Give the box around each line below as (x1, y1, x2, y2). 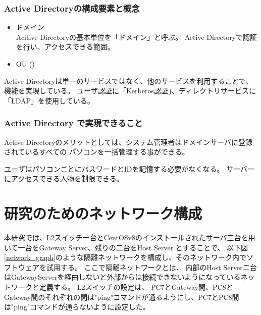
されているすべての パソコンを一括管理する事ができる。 (4, 146, 189, 157)
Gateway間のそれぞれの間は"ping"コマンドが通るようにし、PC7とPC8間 (4, 291, 239, 302)
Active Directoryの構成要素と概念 (4, 2, 140, 14)
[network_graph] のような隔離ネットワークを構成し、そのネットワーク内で (4, 252, 246, 262)
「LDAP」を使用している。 (4, 95, 94, 106)
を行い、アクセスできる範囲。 (16, 41, 115, 52)
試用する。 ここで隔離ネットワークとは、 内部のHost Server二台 (46, 261, 257, 272)
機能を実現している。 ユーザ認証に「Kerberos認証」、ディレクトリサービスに (4, 85, 256, 96)
